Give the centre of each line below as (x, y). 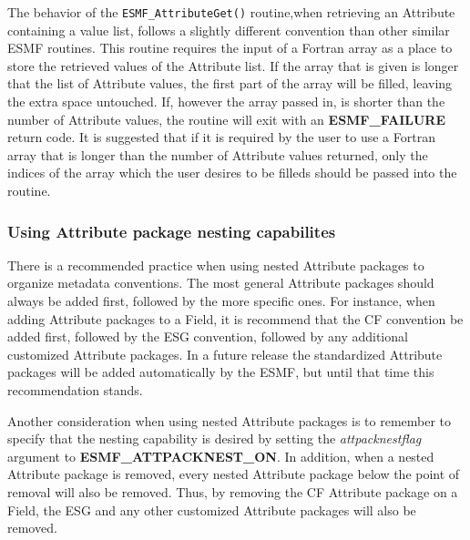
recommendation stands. (75, 389)
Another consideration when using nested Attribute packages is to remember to (230, 420)
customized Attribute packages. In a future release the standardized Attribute (225, 354)
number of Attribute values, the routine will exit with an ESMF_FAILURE (227, 119)
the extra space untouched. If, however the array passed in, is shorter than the (226, 102)
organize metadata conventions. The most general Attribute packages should (221, 283)
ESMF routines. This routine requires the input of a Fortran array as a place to (230, 48)
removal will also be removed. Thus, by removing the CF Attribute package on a (233, 491)
